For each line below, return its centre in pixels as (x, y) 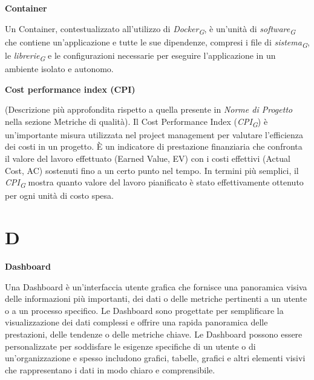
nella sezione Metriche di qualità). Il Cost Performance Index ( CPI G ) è (136, 122)
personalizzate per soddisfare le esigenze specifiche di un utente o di (130, 346)
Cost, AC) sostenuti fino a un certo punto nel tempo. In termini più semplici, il (152, 170)
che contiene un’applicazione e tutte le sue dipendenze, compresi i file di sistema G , (157, 42)
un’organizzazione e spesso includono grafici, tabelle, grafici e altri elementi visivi (155, 358)
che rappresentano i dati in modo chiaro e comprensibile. (110, 369)
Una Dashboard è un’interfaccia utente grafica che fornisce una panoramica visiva (156, 286)
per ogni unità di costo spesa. (59, 195)
